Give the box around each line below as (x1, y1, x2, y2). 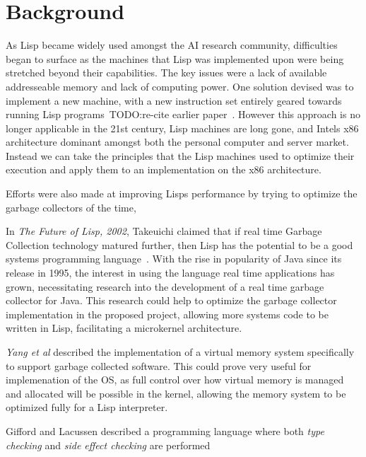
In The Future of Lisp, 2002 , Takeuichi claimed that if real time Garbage (6, 224, 322, 238)
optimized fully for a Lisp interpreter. (6, 400, 168, 415)
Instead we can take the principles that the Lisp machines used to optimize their (6, 148, 355, 163)
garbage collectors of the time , (6, 199, 136, 214)
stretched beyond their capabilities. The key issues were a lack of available (6, 65, 327, 80)
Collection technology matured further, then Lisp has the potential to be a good (6, 237, 353, 252)
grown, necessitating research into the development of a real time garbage (6, 279, 324, 294)
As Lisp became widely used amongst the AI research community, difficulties (6, 37, 338, 52)
